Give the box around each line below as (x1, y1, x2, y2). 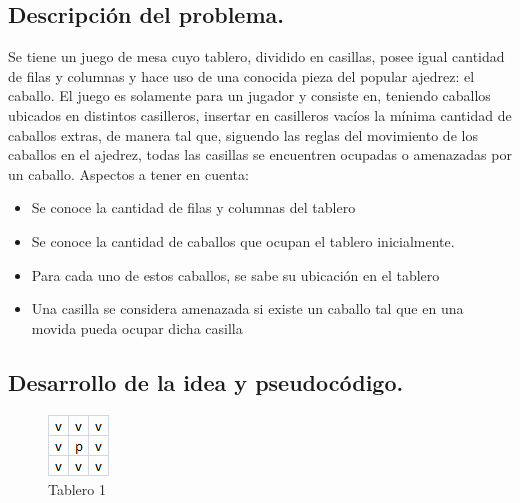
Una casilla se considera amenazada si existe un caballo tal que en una (31, 298, 464, 319)
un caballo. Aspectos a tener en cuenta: (8, 163, 249, 184)
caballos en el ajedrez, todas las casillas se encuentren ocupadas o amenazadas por (8, 144, 512, 165)
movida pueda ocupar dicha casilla (31, 317, 243, 338)
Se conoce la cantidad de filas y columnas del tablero (31, 197, 356, 218)
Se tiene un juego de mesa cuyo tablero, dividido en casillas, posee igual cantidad (8, 46, 505, 67)
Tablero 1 (48, 479, 106, 500)
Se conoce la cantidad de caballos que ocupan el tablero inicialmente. (31, 230, 455, 251)
